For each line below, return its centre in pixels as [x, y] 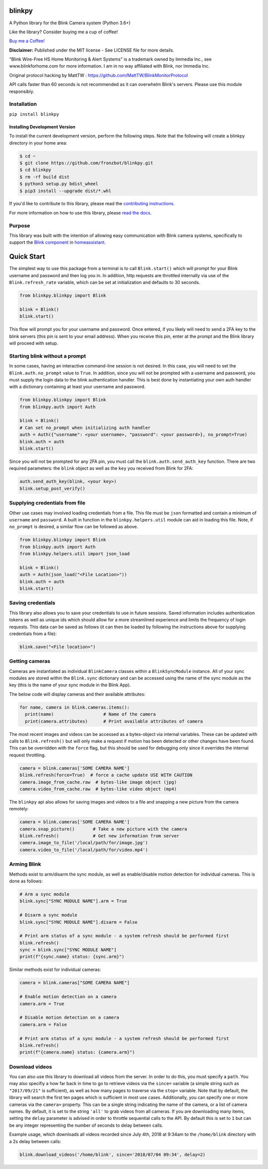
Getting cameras [30, 661]
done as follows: [26, 881]
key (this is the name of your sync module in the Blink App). [70, 685]
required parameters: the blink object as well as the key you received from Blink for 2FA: [101, 468]
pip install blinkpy [34, 114]
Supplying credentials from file [47, 503]
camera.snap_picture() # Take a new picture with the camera [103, 829]
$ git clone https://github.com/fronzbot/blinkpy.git [86, 163]
